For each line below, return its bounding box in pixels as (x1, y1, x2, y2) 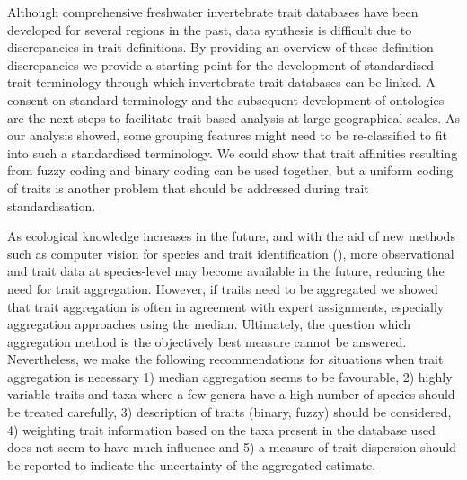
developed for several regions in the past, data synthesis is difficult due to (7, 20, 412, 39)
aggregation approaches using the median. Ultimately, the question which (7, 315, 411, 333)
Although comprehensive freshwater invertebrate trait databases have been (7, 3, 419, 21)
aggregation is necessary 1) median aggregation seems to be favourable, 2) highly (7, 367, 453, 386)
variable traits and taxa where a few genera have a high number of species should (7, 385, 455, 404)
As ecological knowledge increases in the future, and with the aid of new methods (7, 227, 455, 245)
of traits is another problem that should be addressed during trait (7, 178, 369, 197)
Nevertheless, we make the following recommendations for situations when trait (7, 350, 444, 369)
